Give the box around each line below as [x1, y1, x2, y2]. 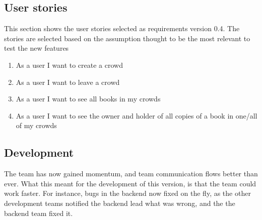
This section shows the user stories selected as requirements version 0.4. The [4, 23, 240, 34]
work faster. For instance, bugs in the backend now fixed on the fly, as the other [4, 188, 251, 198]
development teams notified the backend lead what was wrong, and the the [4, 197, 235, 208]
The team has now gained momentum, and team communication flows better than [4, 168, 258, 179]
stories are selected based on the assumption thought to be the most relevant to [4, 33, 250, 43]
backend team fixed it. [4, 207, 73, 218]
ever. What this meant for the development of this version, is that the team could [4, 178, 256, 188]
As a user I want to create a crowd [16, 59, 123, 70]
